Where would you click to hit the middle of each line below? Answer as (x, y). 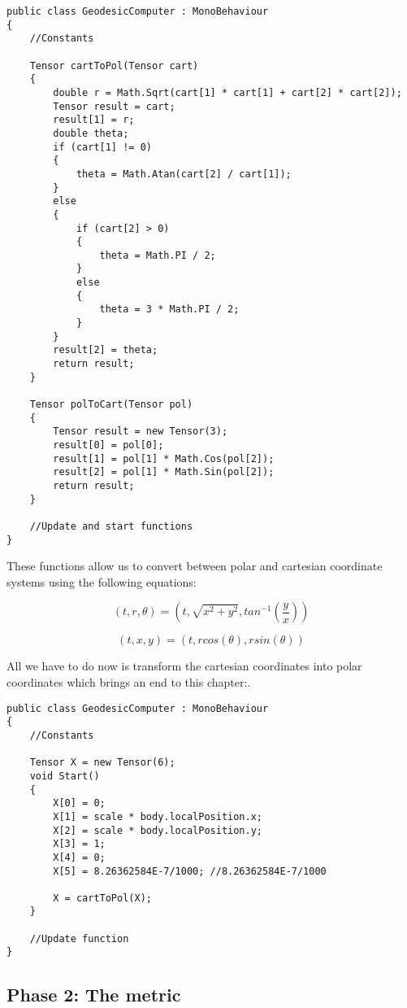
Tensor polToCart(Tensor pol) (111, 405)
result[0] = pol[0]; (108, 445)
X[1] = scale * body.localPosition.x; (158, 816)
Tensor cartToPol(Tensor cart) (114, 65)
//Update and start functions (111, 526)
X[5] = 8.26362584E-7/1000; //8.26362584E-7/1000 (190, 871)
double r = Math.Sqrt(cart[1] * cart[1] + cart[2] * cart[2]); (227, 92)
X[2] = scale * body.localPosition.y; (158, 830)
